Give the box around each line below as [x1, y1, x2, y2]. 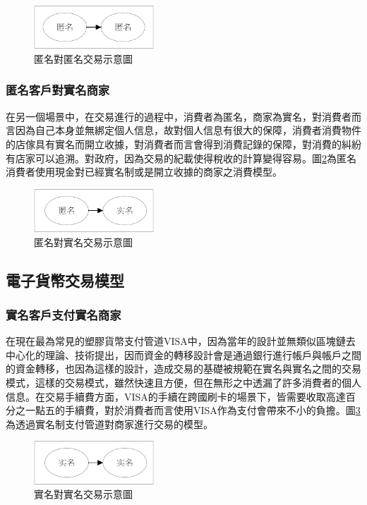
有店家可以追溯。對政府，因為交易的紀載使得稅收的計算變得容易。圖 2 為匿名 [6, 150, 356, 165]
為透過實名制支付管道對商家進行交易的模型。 [6, 416, 213, 431]
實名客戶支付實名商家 [6, 305, 121, 323]
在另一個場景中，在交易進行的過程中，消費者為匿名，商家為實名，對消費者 [6, 109, 351, 123]
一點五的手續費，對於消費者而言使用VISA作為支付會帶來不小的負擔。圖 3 [25, 403, 361, 418]
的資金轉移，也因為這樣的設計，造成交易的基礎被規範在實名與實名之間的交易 [6, 361, 361, 376]
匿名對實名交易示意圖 [34, 234, 133, 249]
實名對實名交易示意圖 [34, 487, 133, 501]
